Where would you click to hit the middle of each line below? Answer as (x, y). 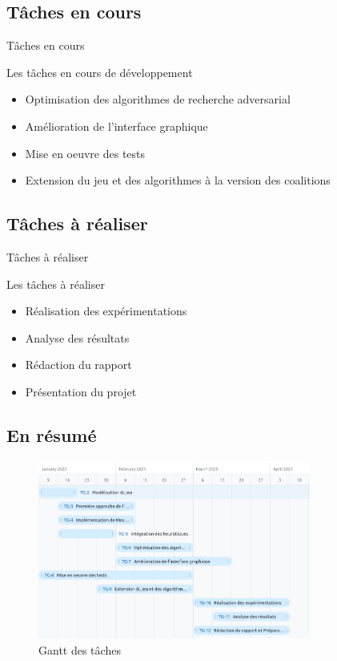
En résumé (52, 434)
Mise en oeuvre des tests (85, 153)
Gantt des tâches (80, 649)
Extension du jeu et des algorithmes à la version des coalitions (178, 180)
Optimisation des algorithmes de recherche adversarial (158, 99)
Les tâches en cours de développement (100, 72)
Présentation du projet (81, 391)
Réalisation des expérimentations (106, 311)
